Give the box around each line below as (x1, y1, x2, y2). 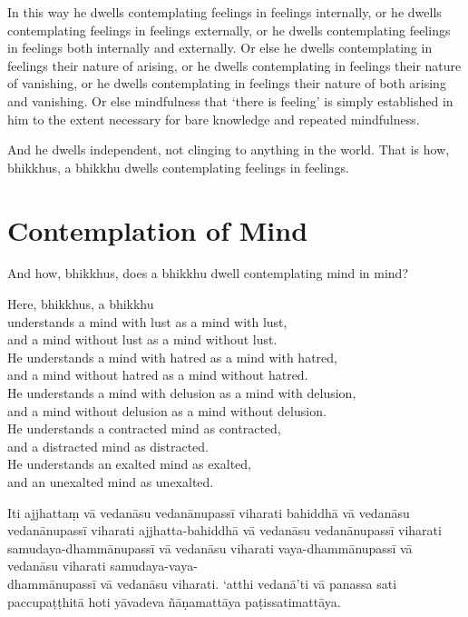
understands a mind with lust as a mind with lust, (7, 312, 288, 331)
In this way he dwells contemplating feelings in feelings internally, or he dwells (7, 3, 442, 21)
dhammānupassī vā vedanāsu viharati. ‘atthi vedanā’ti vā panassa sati (7, 573, 397, 592)
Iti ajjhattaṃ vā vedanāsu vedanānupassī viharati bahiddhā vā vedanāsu (7, 503, 410, 522)
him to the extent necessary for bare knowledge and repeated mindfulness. (7, 109, 420, 128)
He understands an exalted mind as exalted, (7, 454, 251, 473)
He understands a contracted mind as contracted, (7, 419, 281, 438)
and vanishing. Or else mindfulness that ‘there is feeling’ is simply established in (7, 91, 453, 110)
